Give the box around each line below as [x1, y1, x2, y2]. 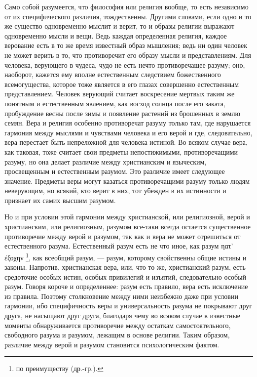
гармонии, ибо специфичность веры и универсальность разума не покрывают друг [4, 300, 252, 311]
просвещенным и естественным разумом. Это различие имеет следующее [4, 166, 225, 176]
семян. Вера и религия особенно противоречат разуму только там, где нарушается [4, 118, 251, 128]
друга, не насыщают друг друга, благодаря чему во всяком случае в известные [4, 310, 241, 321]
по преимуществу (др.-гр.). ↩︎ [16, 363, 104, 374]
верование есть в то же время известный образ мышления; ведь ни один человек [4, 40, 247, 50]
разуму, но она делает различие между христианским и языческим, [4, 156, 207, 167]
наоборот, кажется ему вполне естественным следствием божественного [4, 69, 221, 80]
